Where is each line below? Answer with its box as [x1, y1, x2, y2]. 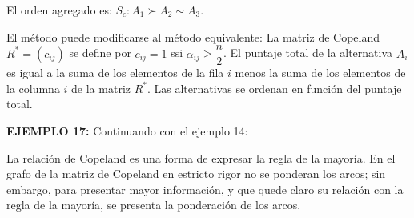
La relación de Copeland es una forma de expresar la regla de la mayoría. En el [6, 149, 396, 166]
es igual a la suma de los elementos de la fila [6, 64, 224, 81]
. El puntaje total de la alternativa [223, 44, 393, 61]
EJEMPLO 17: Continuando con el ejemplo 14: [6, 123, 248, 139]
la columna [6, 79, 60, 96]
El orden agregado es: [6, 2, 112, 18]
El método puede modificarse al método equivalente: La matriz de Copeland [6, 28, 380, 45]
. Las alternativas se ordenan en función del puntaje [147, 79, 402, 96]
